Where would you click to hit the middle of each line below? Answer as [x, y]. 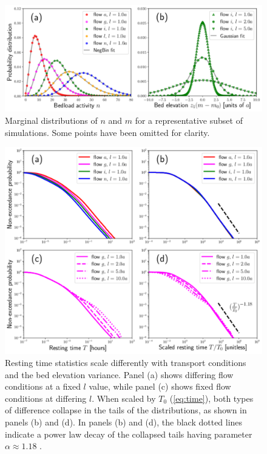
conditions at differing [46, 398]
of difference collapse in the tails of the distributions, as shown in [126, 410]
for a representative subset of [189, 120]
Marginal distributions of [51, 120]
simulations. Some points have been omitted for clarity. [107, 132]
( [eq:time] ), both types [211, 398]
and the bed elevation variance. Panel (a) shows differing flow [119, 374]
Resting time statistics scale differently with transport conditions [126, 362]
